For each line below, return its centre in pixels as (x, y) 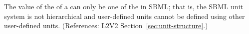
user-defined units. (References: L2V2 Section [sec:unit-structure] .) (106, 25)
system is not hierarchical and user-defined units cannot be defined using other (124, 16)
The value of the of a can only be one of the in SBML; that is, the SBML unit (124, 6)
